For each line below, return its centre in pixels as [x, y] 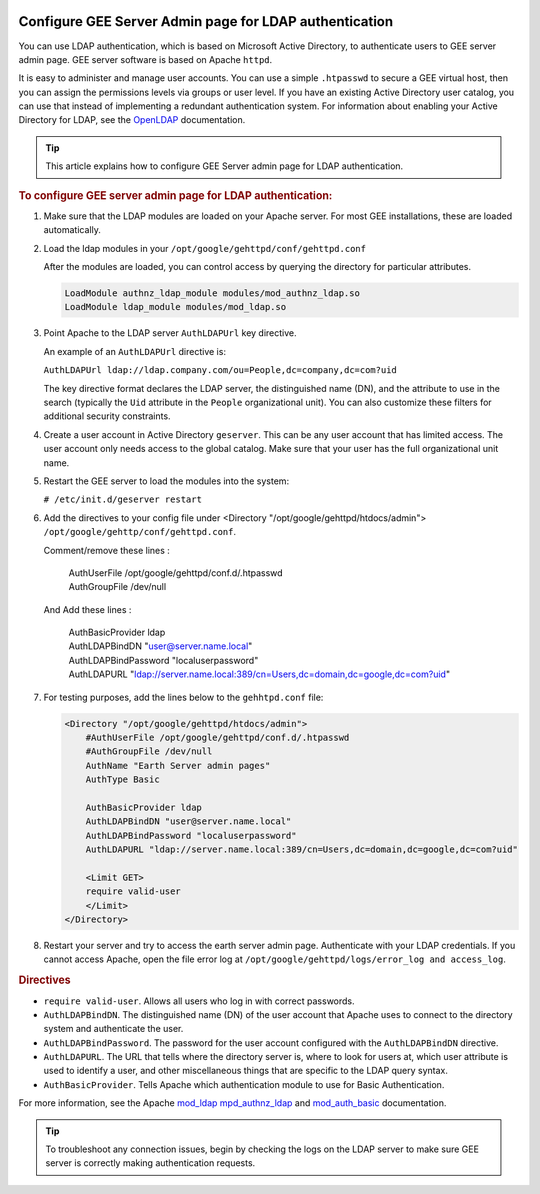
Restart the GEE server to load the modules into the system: [166, 481]
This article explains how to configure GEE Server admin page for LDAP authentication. [224, 166]
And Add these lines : [87, 609]
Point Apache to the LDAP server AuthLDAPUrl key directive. [170, 333]
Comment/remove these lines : [106, 550]
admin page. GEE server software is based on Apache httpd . [145, 59]
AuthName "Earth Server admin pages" [178, 765]
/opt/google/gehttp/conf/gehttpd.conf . [140, 532]
